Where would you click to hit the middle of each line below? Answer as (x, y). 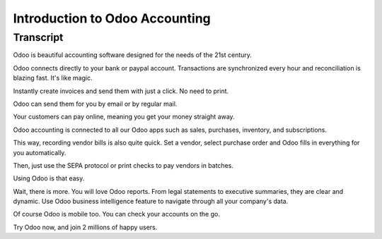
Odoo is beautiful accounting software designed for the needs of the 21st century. (133, 55)
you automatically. (40, 152)
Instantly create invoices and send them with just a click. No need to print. (121, 91)
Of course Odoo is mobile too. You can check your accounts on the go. (117, 214)
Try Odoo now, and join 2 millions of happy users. (85, 227)
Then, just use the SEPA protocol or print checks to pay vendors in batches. (123, 165)
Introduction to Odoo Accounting (112, 18)
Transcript (38, 37)
